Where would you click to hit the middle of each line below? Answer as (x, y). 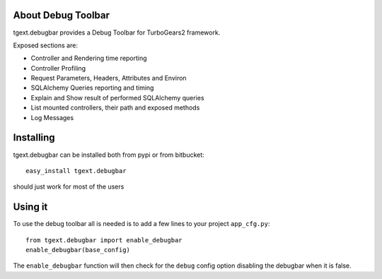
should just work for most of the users (69, 186)
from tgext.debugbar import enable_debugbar (104, 240)
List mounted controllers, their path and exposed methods (115, 108)
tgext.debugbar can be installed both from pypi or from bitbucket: (109, 155)
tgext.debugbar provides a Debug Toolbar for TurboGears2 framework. (117, 32)
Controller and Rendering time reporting (89, 58)
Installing (34, 138)
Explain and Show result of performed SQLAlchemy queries (117, 97)
